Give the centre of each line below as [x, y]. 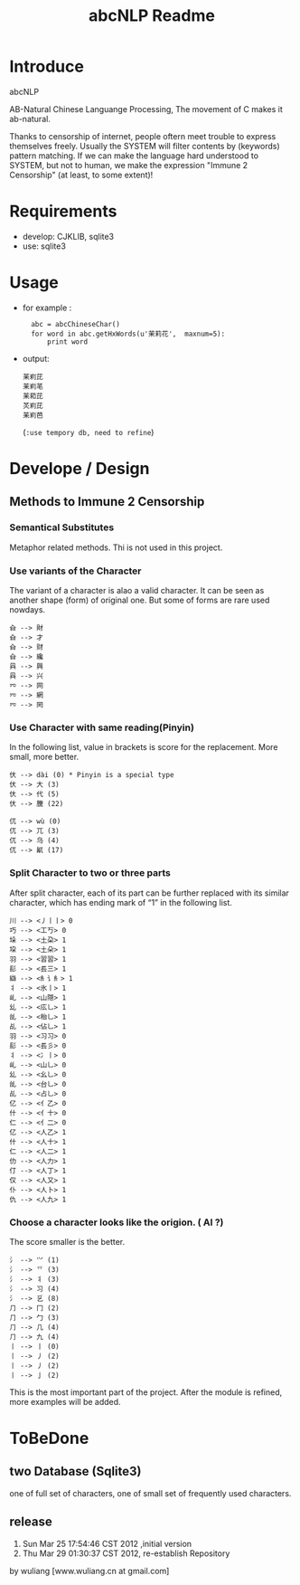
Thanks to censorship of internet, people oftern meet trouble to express [143, 136]
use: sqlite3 [44, 246]
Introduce [47, 66]
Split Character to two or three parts [90, 873]
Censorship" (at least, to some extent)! [81, 175]
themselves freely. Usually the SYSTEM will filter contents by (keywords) [145, 146]
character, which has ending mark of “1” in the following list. [121, 902]
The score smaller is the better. [67, 1241]
